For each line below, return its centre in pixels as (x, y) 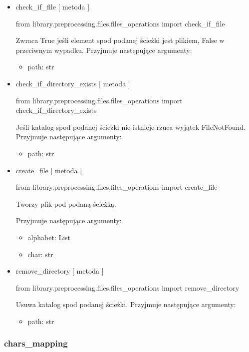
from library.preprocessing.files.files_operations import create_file (117, 187)
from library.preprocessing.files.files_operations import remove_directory (127, 287)
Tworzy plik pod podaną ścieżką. (66, 203)
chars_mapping (36, 343)
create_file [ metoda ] (49, 170)
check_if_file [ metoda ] (53, 6)
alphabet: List (49, 237)
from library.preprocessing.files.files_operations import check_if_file (120, 23)
